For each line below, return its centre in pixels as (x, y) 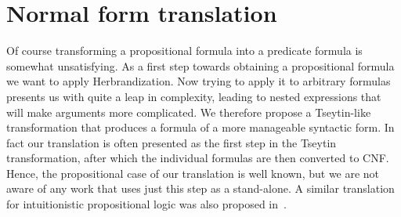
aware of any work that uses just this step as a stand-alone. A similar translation (200, 188)
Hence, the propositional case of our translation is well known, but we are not (193, 173)
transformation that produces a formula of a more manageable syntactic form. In (200, 127)
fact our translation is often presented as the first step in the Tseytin (172, 142)
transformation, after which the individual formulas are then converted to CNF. (198, 158)
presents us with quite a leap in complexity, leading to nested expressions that (194, 96)
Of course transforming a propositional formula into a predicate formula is (184, 51)
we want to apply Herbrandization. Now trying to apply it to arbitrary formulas (199, 81)
